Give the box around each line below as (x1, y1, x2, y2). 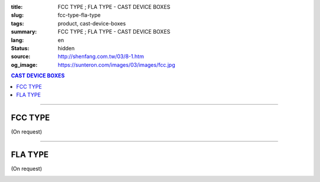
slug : (11, 12, 24, 19)
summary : (11, 28, 37, 35)
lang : (11, 36, 24, 44)
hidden (57, 44, 75, 51)
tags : (11, 19, 24, 27)
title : (11, 4, 23, 10)
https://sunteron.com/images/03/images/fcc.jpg (57, 61, 175, 68)
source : (11, 53, 31, 60)
